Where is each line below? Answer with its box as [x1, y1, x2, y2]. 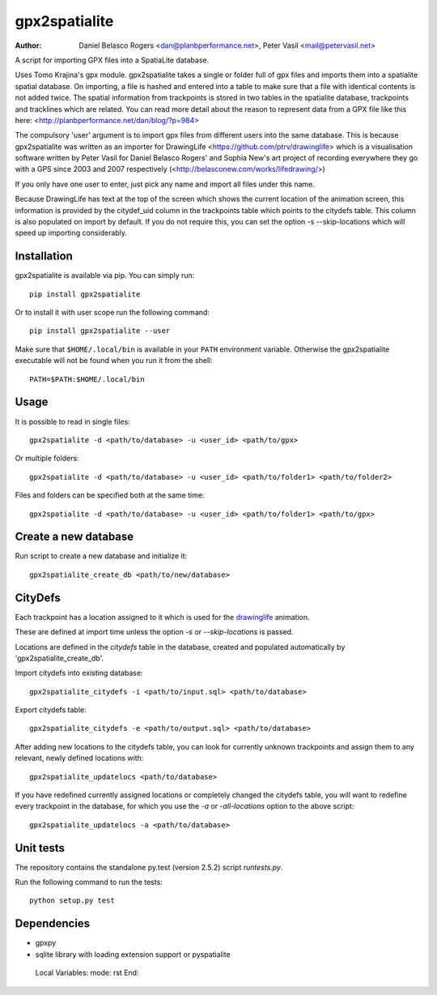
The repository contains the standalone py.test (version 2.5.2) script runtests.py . [15, 862, 283, 872]
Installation [15, 250, 73, 263]
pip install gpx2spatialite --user [29, 327, 171, 335]
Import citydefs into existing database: [15, 668, 143, 678]
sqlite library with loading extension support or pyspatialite [35, 949, 231, 959]
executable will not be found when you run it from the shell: [15, 356, 214, 365]
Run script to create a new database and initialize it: [15, 551, 188, 561]
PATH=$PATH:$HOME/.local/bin [29, 374, 145, 384]
